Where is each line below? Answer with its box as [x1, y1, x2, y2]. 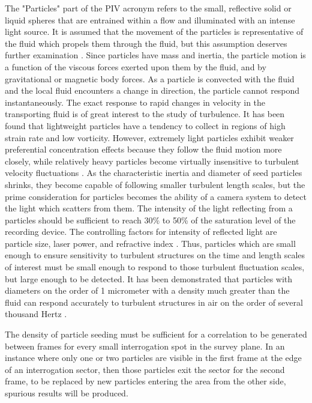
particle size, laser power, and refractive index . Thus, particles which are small [5, 237, 296, 249]
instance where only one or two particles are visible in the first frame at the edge [5, 351, 302, 364]
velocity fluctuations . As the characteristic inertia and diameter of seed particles [5, 166, 302, 179]
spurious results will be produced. [5, 387, 128, 399]
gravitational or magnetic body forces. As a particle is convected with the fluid [5, 72, 295, 85]
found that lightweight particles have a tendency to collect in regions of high [5, 119, 286, 132]
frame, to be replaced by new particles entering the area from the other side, [5, 375, 286, 387]
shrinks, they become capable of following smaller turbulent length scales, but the [5, 178, 305, 190]
